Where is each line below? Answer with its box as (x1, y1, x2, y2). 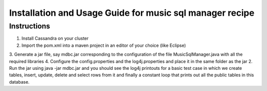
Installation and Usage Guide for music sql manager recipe (9, 7, 255, 18)
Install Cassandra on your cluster (21, 35, 89, 41)
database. (9, 79, 30, 85)
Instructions (9, 22, 50, 30)
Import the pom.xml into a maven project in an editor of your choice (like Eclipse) (21, 42, 186, 48)
